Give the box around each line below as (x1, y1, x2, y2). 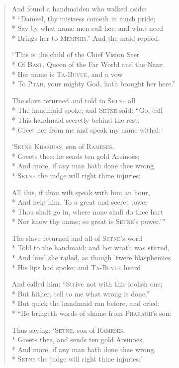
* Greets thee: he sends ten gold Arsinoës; (11, 150, 140, 161)
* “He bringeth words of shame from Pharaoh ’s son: (11, 308, 172, 318)
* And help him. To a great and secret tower (11, 197, 148, 207)
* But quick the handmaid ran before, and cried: (11, 298, 160, 308)
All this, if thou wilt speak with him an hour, (11, 187, 150, 197)
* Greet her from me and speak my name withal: (11, 124, 161, 135)
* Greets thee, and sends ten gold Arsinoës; (11, 334, 144, 345)
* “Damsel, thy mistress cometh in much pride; (11, 13, 156, 23)
